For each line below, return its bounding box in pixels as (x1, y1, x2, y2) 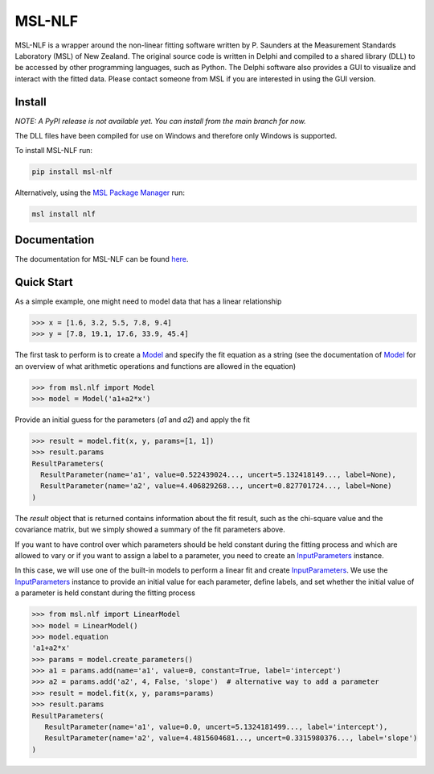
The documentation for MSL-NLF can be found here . (14, 254, 189, 263)
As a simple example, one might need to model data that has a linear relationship (14, 296, 282, 306)
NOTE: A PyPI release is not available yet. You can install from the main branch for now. (14, 116, 306, 126)
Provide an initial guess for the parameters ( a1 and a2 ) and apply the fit (14, 415, 251, 424)
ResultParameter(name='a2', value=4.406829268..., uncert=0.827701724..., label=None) (40, 482, 393, 490)
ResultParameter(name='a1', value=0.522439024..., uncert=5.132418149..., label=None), (40, 470, 397, 479)
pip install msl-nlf (31, 168, 113, 176)
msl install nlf (31, 209, 96, 219)
